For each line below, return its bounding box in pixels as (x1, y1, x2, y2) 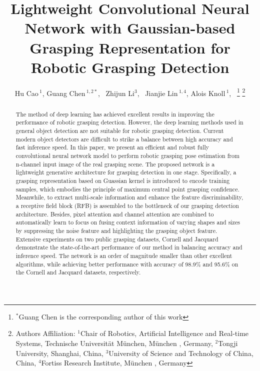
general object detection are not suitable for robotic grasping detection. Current (15, 126, 224, 135)
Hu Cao (14, 87, 38, 98)
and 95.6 (202, 259, 225, 268)
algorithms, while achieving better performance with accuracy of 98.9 (15, 259, 196, 268)
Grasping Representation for (29, 37, 230, 57)
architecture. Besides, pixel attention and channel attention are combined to (15, 209, 214, 218)
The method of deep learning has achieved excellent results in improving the (15, 109, 214, 118)
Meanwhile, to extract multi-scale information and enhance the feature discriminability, (15, 193, 243, 201)
